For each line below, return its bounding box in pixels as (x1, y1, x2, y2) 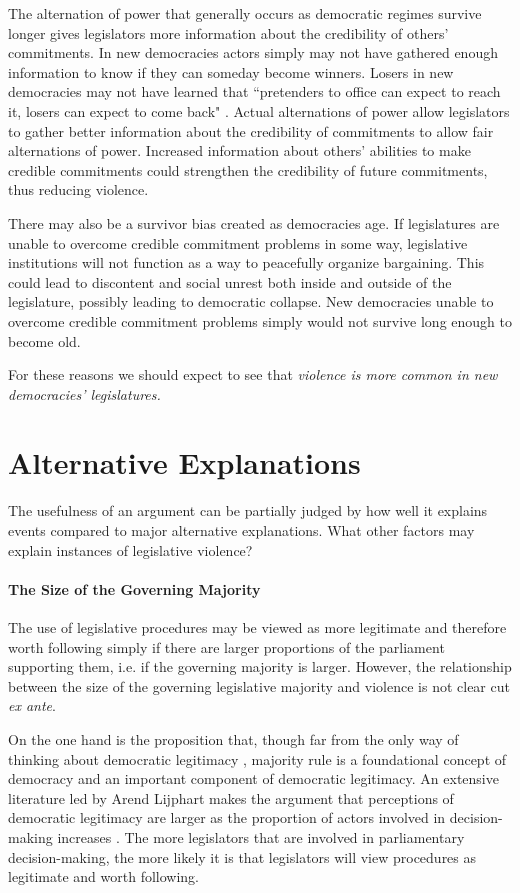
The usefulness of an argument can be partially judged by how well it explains (8, 500, 488, 521)
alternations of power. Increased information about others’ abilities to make (8, 140, 471, 161)
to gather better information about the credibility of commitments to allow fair (8, 120, 494, 141)
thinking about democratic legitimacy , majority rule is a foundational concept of (8, 748, 507, 769)
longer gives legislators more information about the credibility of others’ (8, 22, 449, 43)
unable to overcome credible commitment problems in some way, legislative (8, 232, 468, 253)
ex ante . (8, 695, 56, 716)
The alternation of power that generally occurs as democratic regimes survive (8, 3, 482, 23)
